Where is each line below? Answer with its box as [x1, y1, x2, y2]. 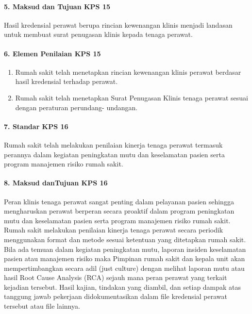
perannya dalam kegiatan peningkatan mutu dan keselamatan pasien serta [4, 149, 225, 159]
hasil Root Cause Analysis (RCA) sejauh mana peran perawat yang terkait [4, 272, 227, 282]
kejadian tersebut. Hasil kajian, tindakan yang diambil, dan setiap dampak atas [4, 281, 241, 292]
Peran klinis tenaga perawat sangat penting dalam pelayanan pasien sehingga [4, 196, 234, 206]
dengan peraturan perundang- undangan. [15, 102, 138, 112]
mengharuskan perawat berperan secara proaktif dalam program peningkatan [4, 206, 235, 216]
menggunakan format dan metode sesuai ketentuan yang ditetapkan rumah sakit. [4, 234, 246, 244]
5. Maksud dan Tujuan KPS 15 [4, 1, 111, 11]
